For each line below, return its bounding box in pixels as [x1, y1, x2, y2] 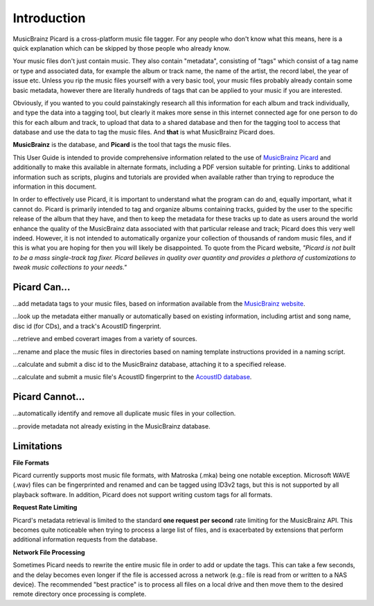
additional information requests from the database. [12, 535, 158, 544]
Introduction [12, 10, 86, 26]
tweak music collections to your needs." [12, 263, 127, 272]
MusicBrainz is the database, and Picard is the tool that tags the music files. [12, 141, 231, 149]
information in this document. [12, 182, 97, 191]
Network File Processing [12, 548, 86, 556]
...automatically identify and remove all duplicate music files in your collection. [12, 409, 236, 417]
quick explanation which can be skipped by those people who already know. [12, 44, 231, 52]
